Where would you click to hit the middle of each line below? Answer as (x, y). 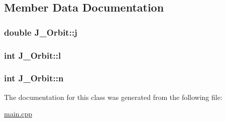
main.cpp (18, 114)
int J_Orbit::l (33, 55)
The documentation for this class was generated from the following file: (113, 97)
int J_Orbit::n (34, 78)
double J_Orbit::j (41, 32)
